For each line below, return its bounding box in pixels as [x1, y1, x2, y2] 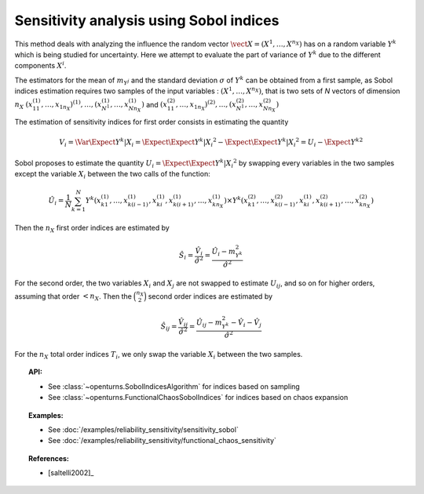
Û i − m [211, 247, 236, 258]
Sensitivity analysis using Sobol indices [14, 12, 280, 29]
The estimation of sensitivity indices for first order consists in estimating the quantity [14, 118, 289, 127]
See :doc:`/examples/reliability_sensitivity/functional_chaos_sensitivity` [48, 436, 276, 445]
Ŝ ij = [160, 321, 177, 332]
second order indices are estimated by [148, 291, 273, 301]
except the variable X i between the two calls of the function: [14, 169, 211, 180]
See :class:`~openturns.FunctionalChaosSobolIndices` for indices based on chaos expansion [48, 393, 349, 402]
